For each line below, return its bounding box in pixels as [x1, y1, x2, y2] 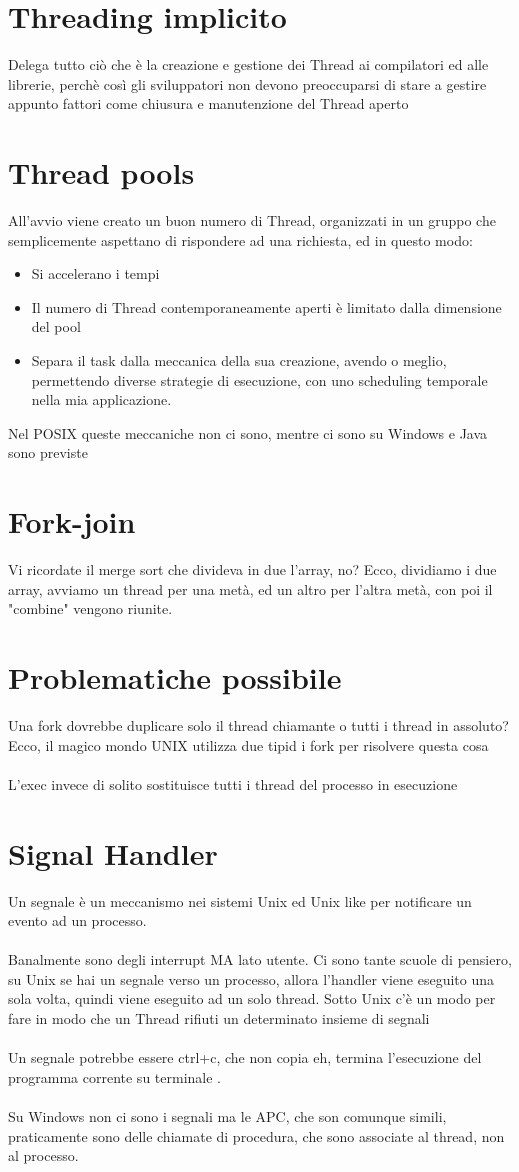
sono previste [8, 442, 88, 463]
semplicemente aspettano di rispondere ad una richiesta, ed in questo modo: [8, 229, 473, 250]
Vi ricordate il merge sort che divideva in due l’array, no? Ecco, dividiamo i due [8, 559, 497, 580]
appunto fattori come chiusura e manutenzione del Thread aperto [8, 93, 409, 114]
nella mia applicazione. [31, 389, 172, 410]
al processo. [8, 1145, 79, 1166]
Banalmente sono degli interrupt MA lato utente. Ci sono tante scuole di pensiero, [8, 949, 512, 970]
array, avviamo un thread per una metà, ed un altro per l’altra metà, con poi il [8, 578, 493, 599]
